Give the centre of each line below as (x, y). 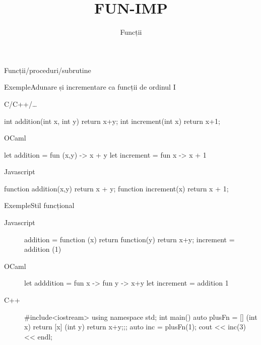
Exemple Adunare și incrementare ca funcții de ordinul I (90, 87)
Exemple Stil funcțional (39, 205)
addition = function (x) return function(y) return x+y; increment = (129, 239)
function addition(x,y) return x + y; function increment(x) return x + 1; (116, 188)
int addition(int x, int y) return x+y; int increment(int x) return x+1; (112, 121)
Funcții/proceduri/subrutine (48, 70)
